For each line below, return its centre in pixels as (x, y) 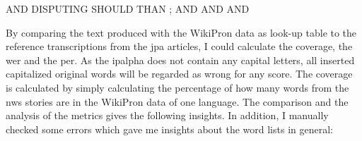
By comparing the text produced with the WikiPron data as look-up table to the (181, 32)
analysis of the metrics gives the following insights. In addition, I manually (167, 115)
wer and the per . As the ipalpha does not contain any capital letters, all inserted (180, 60)
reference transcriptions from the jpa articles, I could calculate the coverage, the (179, 46)
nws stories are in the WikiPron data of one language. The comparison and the (177, 101)
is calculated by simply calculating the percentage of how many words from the (177, 87)
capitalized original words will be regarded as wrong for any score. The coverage (179, 74)
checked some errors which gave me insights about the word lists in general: (169, 129)
